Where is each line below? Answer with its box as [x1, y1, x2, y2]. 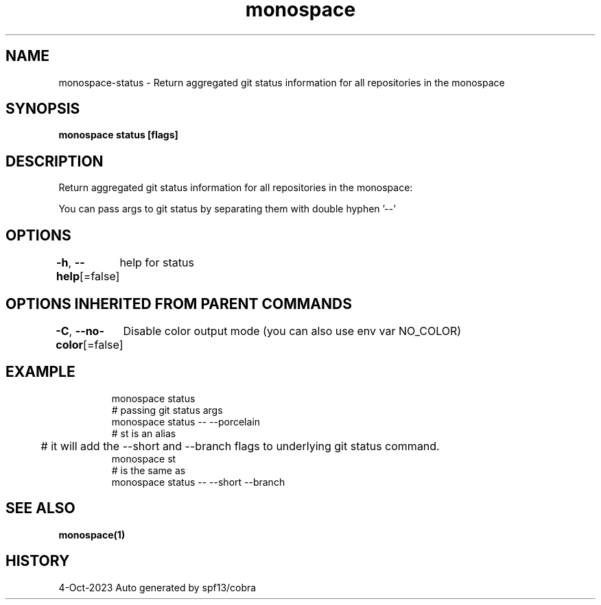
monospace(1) [58, 528, 126, 541]
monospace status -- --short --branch [111, 476, 285, 488]
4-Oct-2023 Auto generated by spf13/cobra [58, 581, 257, 593]
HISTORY [5, 552, 70, 570]
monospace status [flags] [58, 129, 178, 141]
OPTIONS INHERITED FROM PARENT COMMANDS [5, 295, 352, 312]
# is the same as [111, 464, 186, 476]
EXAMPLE [5, 363, 75, 381]
